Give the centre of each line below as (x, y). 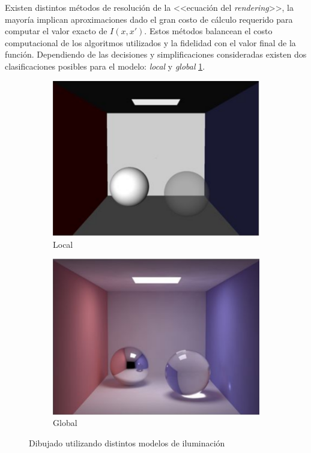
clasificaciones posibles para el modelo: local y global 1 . (105, 66)
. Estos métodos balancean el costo (208, 31)
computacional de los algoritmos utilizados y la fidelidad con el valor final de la (150, 42)
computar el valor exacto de (56, 31)
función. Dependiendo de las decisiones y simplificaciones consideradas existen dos (156, 54)
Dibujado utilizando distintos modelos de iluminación (127, 442)
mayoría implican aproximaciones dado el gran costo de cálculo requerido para (149, 19)
